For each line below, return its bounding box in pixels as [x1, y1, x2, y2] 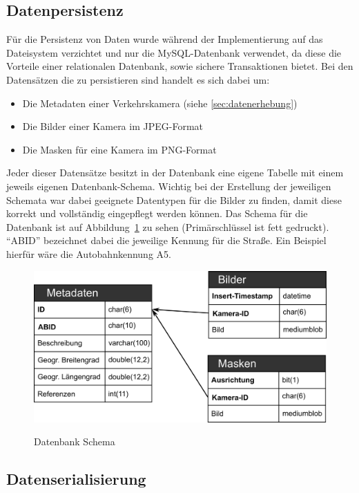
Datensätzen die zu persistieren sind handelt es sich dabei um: [6, 72, 270, 86]
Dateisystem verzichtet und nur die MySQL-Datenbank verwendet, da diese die [6, 45, 342, 59]
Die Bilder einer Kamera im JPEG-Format [22, 119, 203, 133]
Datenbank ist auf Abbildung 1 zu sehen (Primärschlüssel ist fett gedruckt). [6, 219, 329, 234]
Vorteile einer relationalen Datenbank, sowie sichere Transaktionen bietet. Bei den [6, 59, 353, 73]
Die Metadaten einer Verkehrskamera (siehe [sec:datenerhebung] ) [22, 95, 298, 110]
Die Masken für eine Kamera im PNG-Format [22, 142, 217, 156]
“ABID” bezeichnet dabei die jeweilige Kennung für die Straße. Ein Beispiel [6, 233, 327, 248]
